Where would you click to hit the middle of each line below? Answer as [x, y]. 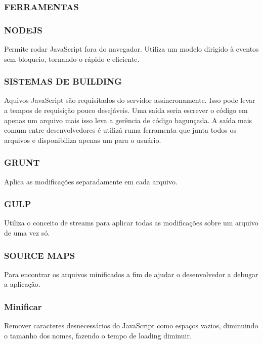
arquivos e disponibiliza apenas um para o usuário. [83, 140]
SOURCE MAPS [40, 255]
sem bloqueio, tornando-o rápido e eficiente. [72, 59]
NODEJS [23, 30]
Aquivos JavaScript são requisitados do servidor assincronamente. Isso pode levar [130, 100]
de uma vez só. [27, 233]
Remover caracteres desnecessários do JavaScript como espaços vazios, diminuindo [131, 326]
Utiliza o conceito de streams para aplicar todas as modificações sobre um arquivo [131, 223]
